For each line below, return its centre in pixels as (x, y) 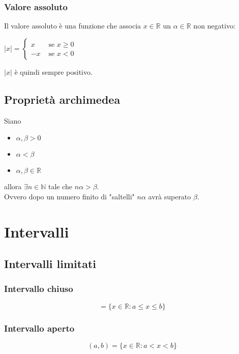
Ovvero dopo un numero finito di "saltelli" (69, 196)
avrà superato (170, 196)
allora (13, 186)
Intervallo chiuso (39, 289)
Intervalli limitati (50, 264)
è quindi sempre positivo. (53, 71)
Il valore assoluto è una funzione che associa (73, 26)
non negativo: (214, 26)
